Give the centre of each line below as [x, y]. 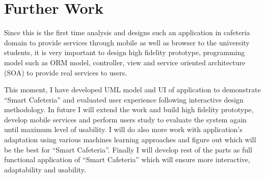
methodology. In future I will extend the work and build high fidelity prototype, [129, 109]
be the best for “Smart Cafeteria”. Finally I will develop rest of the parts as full [128, 149]
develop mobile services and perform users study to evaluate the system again [125, 119]
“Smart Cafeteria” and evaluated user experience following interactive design [124, 99]
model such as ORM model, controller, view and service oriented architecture [125, 62]
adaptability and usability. [45, 169]
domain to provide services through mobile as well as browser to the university [127, 42]
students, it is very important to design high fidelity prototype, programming [125, 52]
